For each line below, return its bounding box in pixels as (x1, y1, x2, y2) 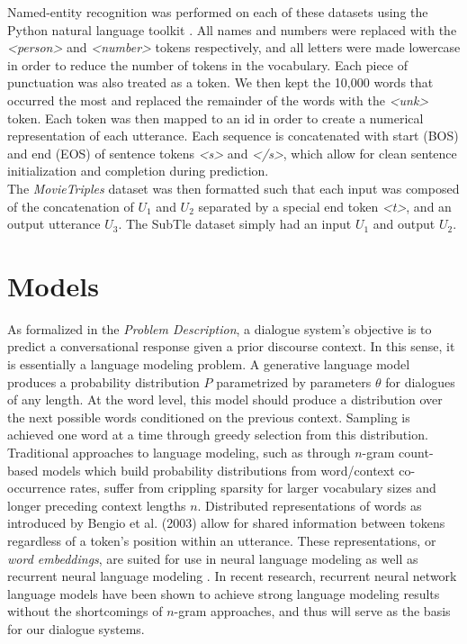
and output (373, 214, 436, 233)
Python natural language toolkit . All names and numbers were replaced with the (7, 20, 457, 39)
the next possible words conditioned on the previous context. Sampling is (7, 407, 410, 426)
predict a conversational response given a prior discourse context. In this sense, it (7, 337, 455, 356)
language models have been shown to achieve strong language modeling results (7, 584, 440, 603)
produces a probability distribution (7, 372, 200, 391)
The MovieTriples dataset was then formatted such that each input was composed (7, 178, 460, 197)
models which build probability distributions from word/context (41, 460, 395, 479)
